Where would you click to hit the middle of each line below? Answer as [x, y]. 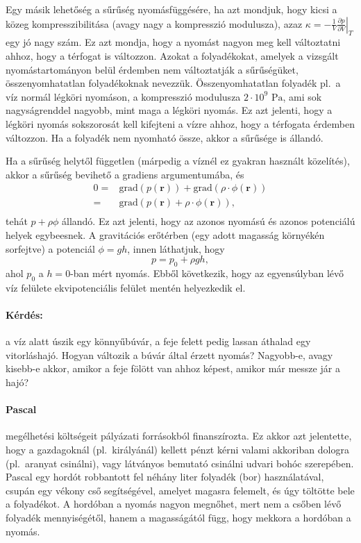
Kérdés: [24, 314]
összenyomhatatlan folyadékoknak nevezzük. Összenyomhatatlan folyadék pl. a [173, 83]
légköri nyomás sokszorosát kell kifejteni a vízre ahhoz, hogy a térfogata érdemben [180, 123]
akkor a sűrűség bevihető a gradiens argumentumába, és [125, 174]
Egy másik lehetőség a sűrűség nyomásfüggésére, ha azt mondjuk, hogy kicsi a [171, 9]
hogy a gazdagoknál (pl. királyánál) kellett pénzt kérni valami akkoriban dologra [177, 449]
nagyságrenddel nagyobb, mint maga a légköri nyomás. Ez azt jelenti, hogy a [169, 110]
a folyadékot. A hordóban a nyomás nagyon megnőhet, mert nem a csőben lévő [174, 504]
